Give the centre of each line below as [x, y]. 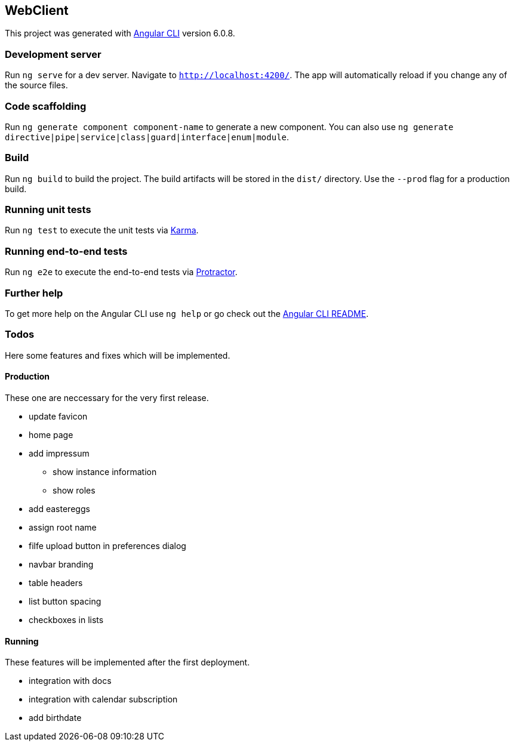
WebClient [37, 10]
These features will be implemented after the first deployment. [127, 662]
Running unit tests [48, 210]
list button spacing [65, 601]
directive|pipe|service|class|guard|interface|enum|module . [147, 137]
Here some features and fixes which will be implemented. [118, 355]
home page [51, 434]
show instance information [105, 471]
